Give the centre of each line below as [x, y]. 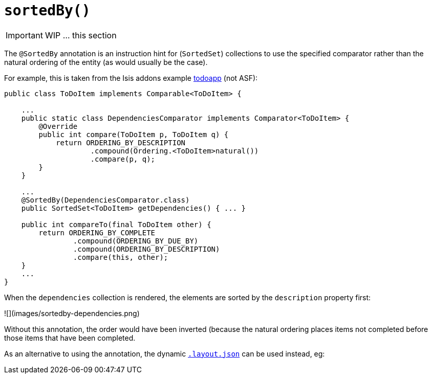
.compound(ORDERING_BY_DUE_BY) [136, 241]
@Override [58, 126]
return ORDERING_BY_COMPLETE [97, 232]
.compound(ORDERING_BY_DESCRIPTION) [146, 249]
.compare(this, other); [121, 257]
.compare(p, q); [123, 159]
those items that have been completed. [70, 338]
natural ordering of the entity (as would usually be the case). [106, 62]
